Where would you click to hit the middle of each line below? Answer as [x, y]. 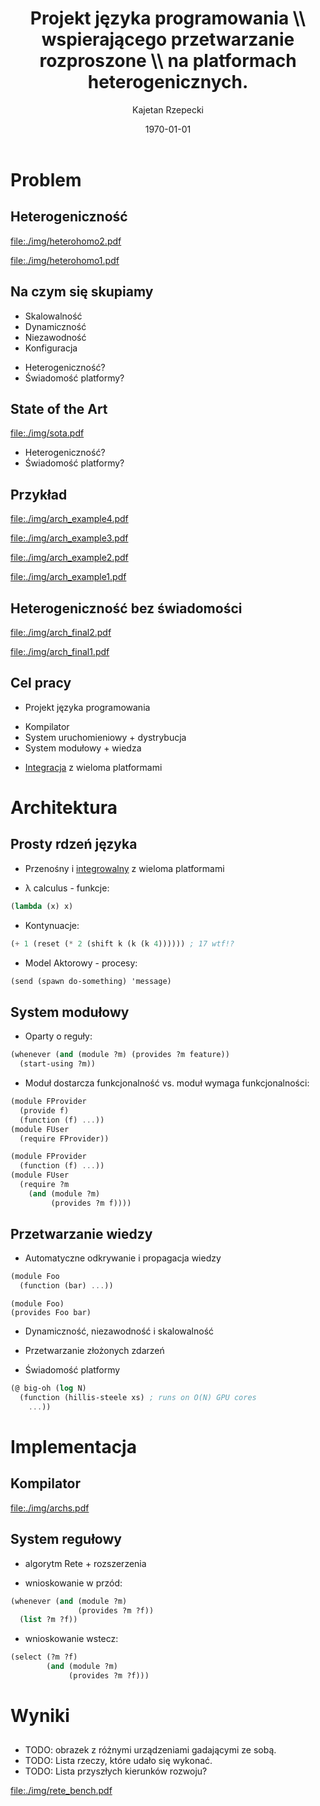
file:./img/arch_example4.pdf [69, 519]
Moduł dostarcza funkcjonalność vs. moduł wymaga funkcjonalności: [167, 1083]
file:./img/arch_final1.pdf [60, 651]
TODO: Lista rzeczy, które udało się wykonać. [118, 1761]
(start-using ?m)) [58, 1064]
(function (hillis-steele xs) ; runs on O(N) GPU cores [138, 1398]
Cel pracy [41, 683]
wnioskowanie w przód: [73, 1583]
